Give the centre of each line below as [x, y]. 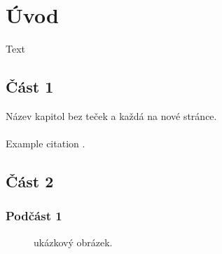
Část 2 [30, 181]
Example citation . [46, 143]
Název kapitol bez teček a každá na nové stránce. [111, 115]
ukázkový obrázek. [73, 242]
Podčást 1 [34, 216]
